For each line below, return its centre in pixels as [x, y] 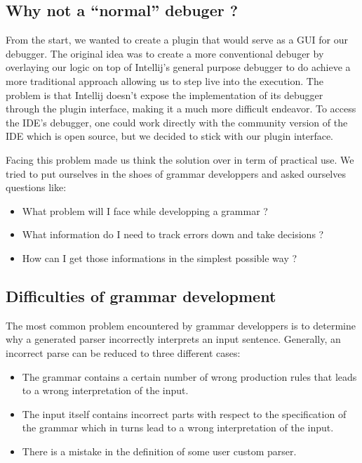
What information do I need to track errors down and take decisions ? [173, 234]
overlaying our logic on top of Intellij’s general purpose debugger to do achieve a [178, 67]
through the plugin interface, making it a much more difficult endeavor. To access [181, 109]
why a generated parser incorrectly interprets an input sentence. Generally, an [173, 339]
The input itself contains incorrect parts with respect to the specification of [184, 413]
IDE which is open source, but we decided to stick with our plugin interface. [170, 136]
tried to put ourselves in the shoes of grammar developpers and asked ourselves [176, 173]
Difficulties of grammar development [141, 295]
